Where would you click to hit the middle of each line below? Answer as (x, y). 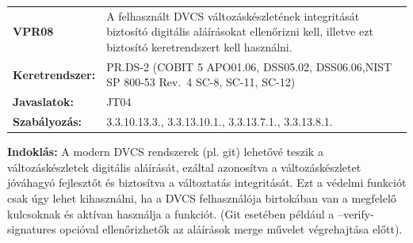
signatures (32, 229)
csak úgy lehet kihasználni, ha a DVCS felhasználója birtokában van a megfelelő (202, 197)
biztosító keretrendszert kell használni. (199, 46)
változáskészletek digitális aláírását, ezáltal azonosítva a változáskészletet (184, 167)
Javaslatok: (44, 102)
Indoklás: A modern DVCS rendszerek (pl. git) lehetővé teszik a (165, 152)
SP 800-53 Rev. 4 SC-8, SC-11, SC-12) (201, 82)
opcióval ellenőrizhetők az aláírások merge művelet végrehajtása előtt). (231, 229)
